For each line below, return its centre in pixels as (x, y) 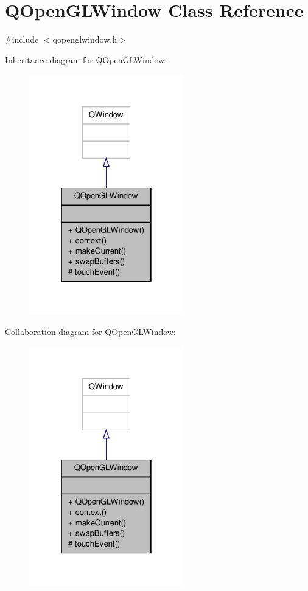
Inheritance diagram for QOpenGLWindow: (86, 59)
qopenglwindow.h (85, 39)
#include (22, 39)
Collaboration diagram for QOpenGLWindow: (90, 331)
